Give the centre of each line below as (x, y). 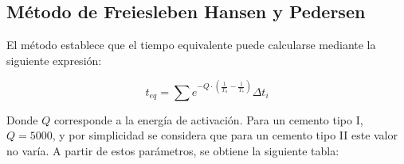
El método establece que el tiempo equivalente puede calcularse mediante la (191, 45)
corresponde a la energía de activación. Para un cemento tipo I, (208, 119)
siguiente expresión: (54, 60)
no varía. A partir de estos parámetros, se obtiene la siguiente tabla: (173, 151)
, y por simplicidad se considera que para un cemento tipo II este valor (225, 135)
